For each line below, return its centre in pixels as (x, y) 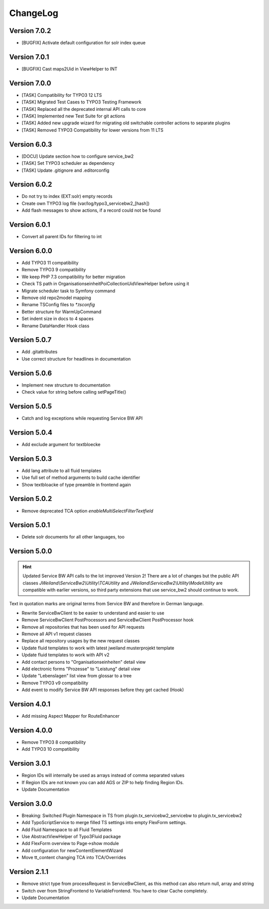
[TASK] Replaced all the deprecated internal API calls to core (84, 109)
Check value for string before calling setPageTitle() (74, 392)
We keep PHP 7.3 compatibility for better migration (73, 277)
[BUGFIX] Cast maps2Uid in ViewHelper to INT (69, 69)
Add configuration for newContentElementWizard (72, 850)
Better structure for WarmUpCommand (62, 312)
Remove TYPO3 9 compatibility (54, 270)
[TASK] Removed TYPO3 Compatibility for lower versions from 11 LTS (93, 130)
